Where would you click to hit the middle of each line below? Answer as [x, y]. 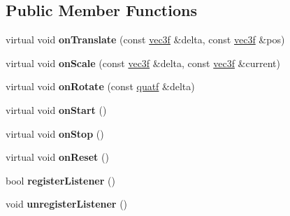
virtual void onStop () [55, 133]
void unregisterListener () [67, 204]
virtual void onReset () [57, 157]
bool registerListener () [60, 180]
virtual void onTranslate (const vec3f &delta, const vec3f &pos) [145, 39]
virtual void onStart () [56, 109]
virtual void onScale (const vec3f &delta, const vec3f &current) [143, 63]
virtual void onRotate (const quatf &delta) [100, 86]
